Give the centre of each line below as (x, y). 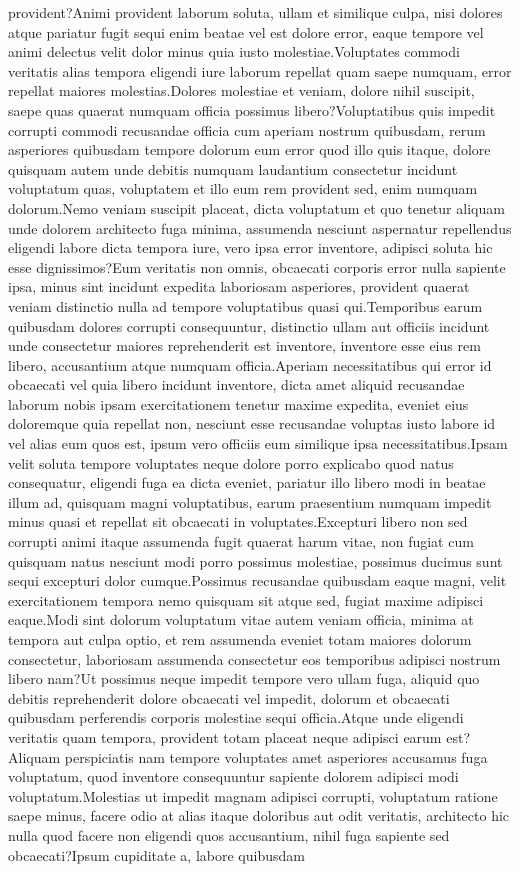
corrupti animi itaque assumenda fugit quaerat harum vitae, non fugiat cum (241, 541)
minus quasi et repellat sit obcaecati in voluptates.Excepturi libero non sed (238, 521)
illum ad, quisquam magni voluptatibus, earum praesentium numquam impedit (250, 501)
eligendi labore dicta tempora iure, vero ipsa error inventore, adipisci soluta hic (250, 247)
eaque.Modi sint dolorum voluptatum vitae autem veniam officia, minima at (241, 619)
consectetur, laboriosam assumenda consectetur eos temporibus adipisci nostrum (254, 658)
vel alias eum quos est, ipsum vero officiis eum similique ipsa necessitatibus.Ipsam (258, 443)
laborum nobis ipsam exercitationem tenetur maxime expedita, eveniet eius (238, 403)
